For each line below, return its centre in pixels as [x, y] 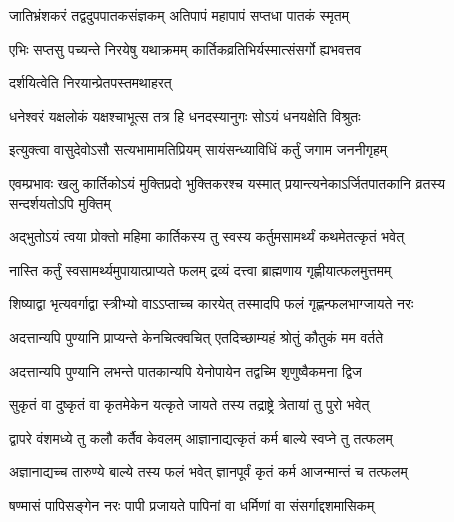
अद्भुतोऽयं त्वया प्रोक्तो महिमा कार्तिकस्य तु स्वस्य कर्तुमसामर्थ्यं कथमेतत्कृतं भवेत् [207, 236]
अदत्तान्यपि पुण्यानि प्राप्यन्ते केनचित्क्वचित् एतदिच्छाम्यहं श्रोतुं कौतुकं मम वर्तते [196, 336]
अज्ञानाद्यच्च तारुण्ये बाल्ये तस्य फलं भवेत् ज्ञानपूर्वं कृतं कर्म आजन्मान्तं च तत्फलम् [208, 471]
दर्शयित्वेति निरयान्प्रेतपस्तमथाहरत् [90, 82]
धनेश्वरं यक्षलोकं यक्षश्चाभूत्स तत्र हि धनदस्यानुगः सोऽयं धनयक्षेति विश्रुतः [185, 115]
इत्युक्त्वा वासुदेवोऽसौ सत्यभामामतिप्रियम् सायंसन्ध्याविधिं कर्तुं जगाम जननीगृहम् [198, 149]
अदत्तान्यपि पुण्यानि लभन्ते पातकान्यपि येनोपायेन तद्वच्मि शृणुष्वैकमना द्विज [185, 370]
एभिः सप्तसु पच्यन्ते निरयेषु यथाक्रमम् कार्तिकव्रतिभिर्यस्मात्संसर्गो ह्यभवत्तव [185, 48]
